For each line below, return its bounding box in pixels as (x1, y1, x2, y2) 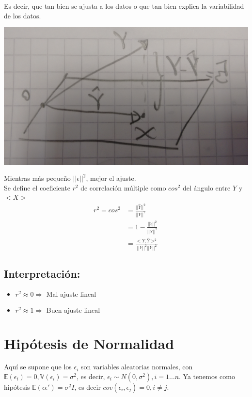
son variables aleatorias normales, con (81, 362, 193, 372)
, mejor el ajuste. (86, 173, 136, 183)
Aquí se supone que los (4, 362, 72, 372)
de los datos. (4, 10, 41, 20)
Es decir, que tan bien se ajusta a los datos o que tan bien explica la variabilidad (4, 1, 244, 11)
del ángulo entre (182, 182, 231, 192)
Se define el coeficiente (4, 182, 70, 192)
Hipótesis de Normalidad (4, 333, 174, 353)
